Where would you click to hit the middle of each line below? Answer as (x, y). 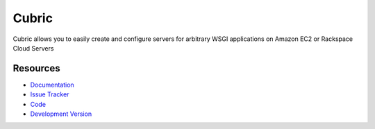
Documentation (52, 85)
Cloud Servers (33, 48)
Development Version (61, 114)
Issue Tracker (50, 94)
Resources (36, 68)
